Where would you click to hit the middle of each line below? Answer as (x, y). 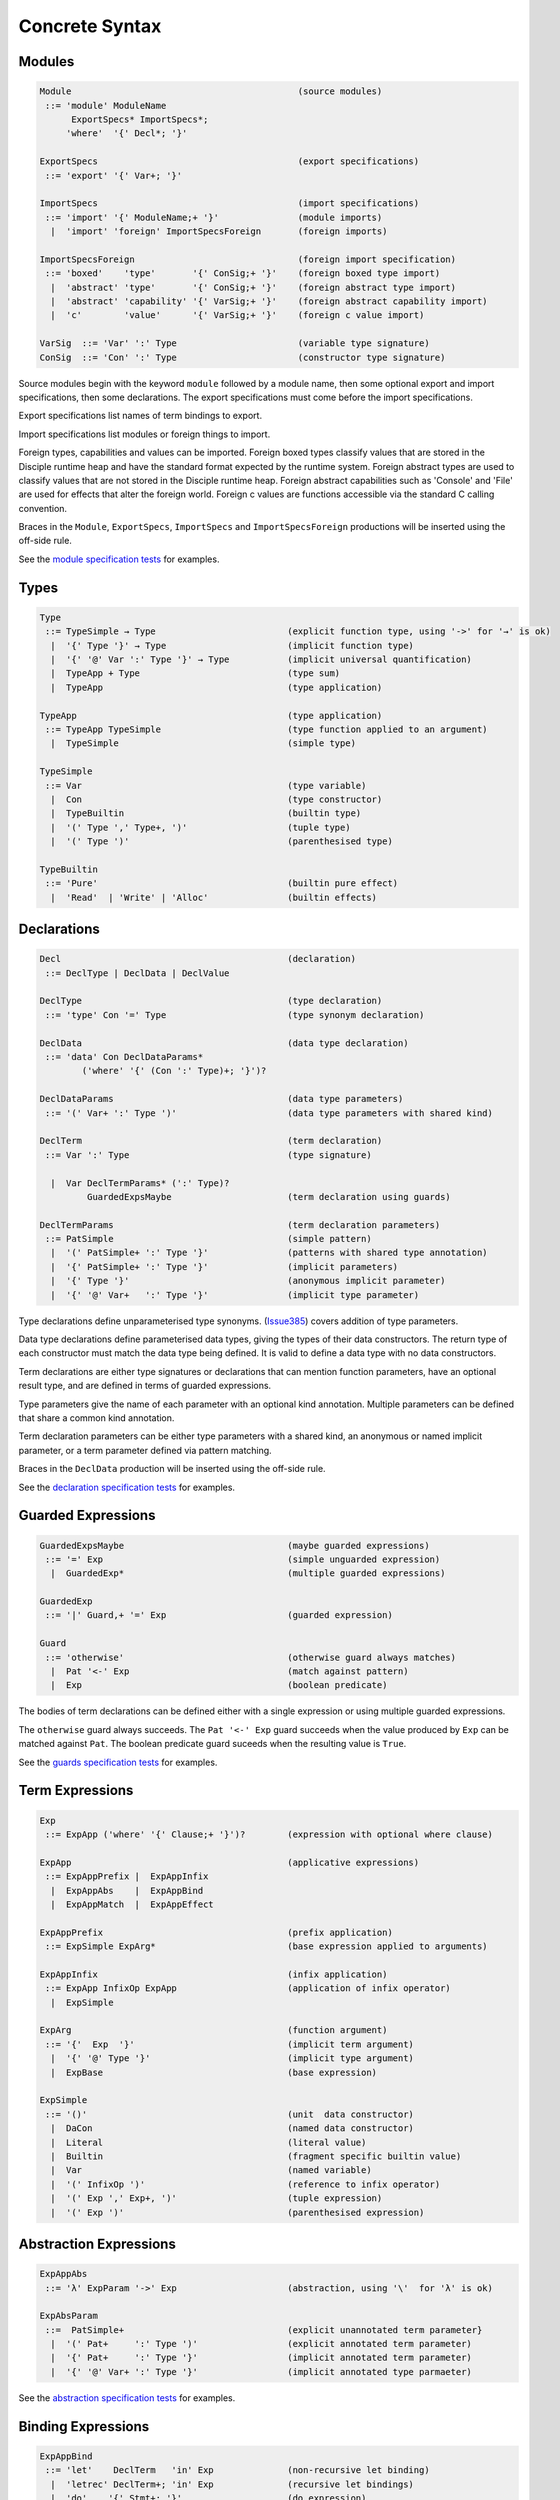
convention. (43, 508)
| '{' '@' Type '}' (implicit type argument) (232, 2058)
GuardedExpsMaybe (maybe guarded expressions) (234, 1545)
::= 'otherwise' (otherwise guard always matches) (251, 1657)
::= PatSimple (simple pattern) (208, 1239)
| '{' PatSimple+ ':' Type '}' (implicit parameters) (224, 1266)
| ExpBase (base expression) (214, 2072)
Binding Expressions (84, 2426)
